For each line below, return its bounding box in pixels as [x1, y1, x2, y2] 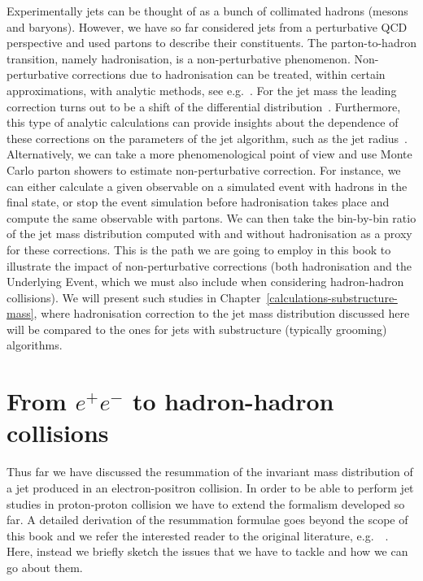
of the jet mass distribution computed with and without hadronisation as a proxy [7, 225, 412, 242]
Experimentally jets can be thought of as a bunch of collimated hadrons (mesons [7, 2, 408, 19]
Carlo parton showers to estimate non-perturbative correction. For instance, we [7, 161, 401, 178]
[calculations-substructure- [266, 288, 398, 306]
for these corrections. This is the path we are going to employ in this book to [7, 241, 391, 258]
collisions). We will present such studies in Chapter [7, 288, 261, 306]
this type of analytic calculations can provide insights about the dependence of [7, 114, 399, 131]
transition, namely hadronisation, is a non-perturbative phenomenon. [7, 50, 351, 67]
